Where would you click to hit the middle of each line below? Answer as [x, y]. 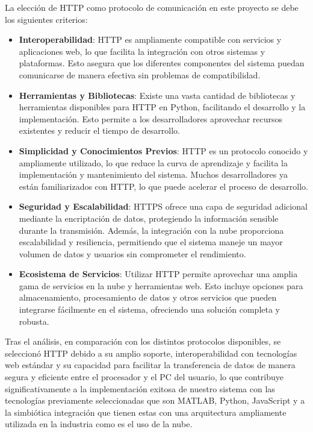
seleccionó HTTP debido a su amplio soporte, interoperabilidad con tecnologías [151, 353]
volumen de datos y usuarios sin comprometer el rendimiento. [132, 253]
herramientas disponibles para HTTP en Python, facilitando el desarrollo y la [162, 107]
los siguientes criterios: [46, 19]
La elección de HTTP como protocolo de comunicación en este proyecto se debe [152, 7]
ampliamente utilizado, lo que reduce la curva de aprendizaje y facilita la [153, 162]
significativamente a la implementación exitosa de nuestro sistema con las [140, 388]
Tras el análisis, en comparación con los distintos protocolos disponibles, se [143, 341]
